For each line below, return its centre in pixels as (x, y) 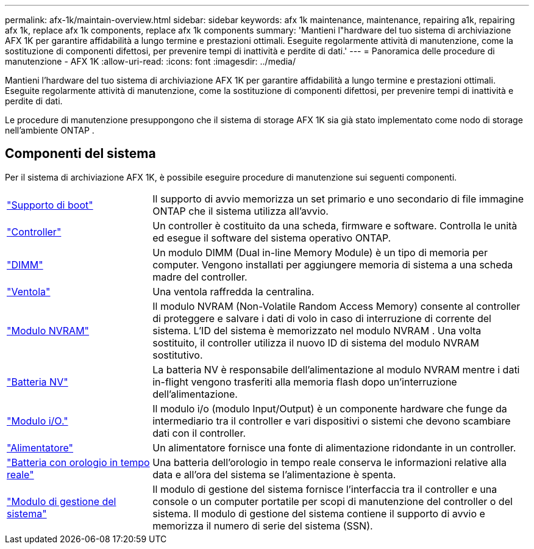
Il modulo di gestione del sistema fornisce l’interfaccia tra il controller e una (325, 489)
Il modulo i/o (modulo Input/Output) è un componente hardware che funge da (330, 408)
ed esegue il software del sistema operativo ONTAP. (272, 238)
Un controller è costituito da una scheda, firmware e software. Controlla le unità (335, 225)
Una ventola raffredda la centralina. (233, 291)
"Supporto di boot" (50, 205)
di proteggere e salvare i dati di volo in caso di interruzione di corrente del (322, 318)
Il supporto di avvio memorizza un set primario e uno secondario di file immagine (338, 199)
